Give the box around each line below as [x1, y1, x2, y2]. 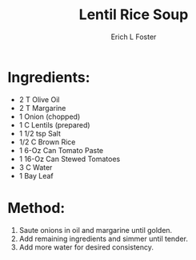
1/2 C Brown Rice [18, 137, 76, 147]
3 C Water [18, 162, 53, 172]
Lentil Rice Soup [78, 6, 189, 24]
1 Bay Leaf [18, 171, 54, 180]
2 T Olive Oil [18, 94, 60, 104]
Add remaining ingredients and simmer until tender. [18, 234, 189, 243]
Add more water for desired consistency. [18, 242, 154, 252]
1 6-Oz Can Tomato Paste [18, 145, 104, 155]
